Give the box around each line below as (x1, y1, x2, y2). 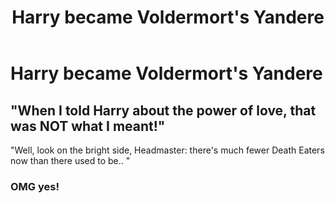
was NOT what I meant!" (10, 117, 166, 135)
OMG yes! (10, 179, 60, 193)
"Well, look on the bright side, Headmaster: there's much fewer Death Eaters (10, 144, 325, 156)
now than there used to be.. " (10, 155, 131, 166)
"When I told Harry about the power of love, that (10, 102, 317, 119)
